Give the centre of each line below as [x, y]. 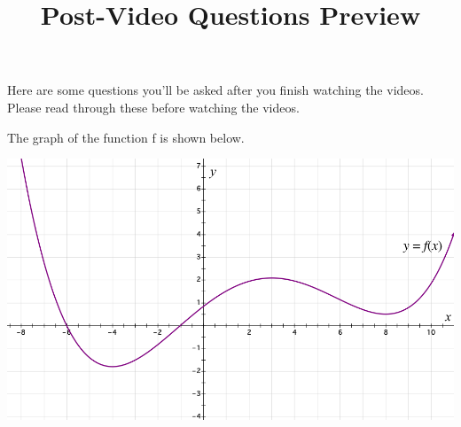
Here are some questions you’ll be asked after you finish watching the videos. [215, 90]
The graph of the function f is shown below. [126, 137]
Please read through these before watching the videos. [153, 107]
